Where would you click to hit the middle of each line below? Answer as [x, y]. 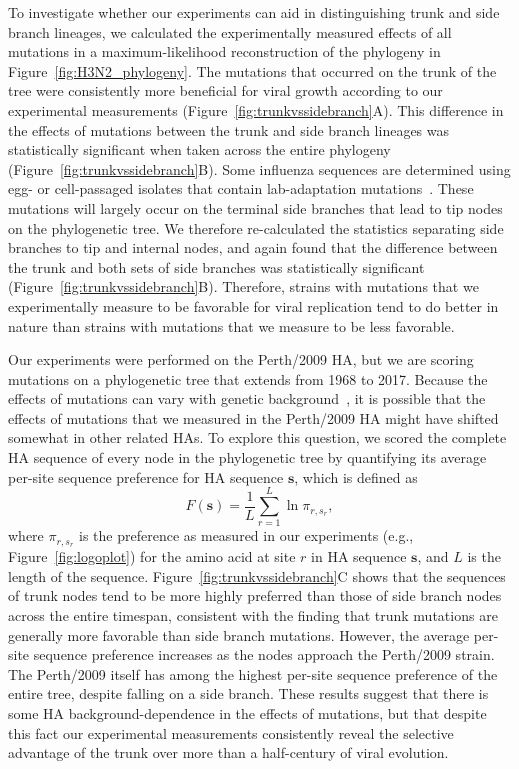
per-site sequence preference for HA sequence [146, 476]
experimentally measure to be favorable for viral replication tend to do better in [253, 305]
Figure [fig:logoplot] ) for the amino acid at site [152, 556]
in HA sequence [359, 556]
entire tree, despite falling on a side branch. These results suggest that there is [248, 693]
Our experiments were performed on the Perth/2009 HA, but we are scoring [241, 359]
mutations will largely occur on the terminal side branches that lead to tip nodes [255, 207]
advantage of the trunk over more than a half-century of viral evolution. [228, 752]
